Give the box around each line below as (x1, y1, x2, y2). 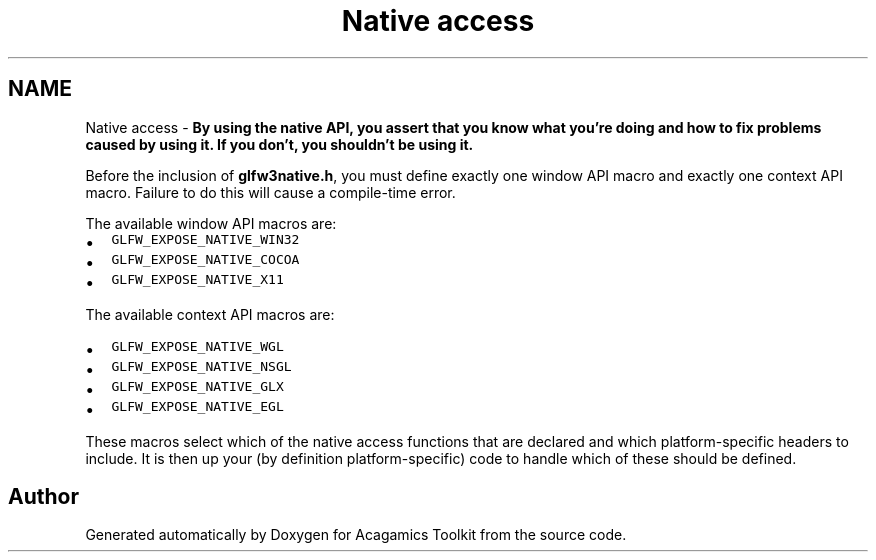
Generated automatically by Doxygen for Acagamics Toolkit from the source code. (85, 526, 627, 544)
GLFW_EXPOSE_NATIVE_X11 (111, 271, 284, 287)
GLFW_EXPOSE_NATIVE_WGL (111, 338, 284, 354)
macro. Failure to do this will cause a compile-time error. (85, 183, 456, 201)
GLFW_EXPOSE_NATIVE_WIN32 (111, 231, 300, 247)
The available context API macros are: (85, 305, 335, 323)
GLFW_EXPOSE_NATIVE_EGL (111, 398, 284, 414)
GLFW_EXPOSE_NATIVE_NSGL (111, 358, 292, 374)
